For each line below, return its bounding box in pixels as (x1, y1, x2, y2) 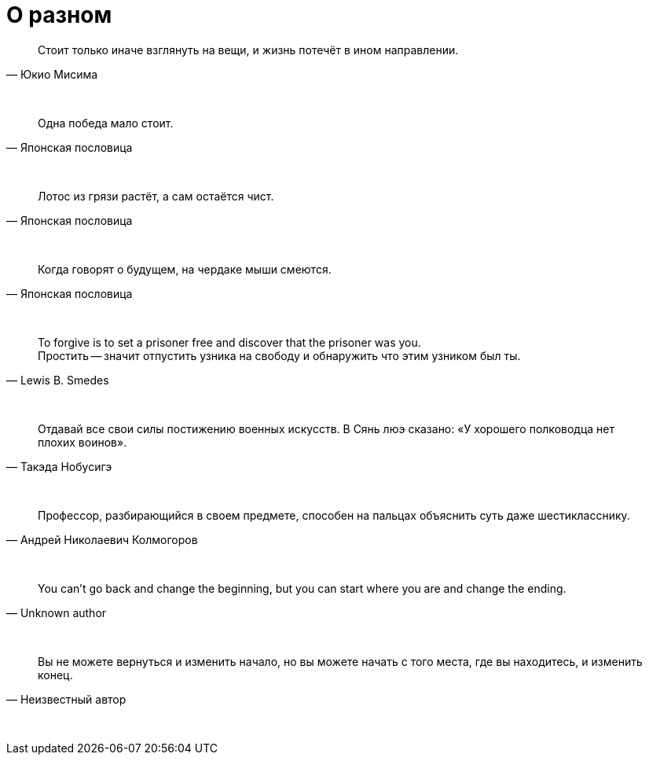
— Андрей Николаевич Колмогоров (6, 532, 198, 546)
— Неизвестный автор (6, 692, 126, 706)
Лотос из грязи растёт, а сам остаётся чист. (38, 189, 274, 203)
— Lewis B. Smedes (6, 373, 109, 387)
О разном (6, 2, 112, 28)
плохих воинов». (38, 435, 127, 449)
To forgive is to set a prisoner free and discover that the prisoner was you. (38, 335, 421, 349)
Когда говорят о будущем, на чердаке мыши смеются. (38, 262, 332, 276)
